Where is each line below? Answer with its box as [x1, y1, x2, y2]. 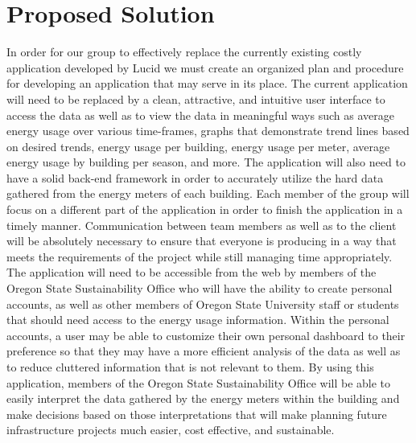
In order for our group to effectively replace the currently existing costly [6, 43, 362, 60]
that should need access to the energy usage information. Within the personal [6, 311, 389, 328]
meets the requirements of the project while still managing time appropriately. [6, 248, 393, 265]
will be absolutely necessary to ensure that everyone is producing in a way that [6, 232, 397, 249]
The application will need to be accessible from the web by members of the [6, 264, 377, 281]
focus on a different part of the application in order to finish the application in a [6, 201, 403, 218]
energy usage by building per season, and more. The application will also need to [6, 154, 406, 170]
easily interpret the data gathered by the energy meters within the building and [6, 390, 400, 407]
